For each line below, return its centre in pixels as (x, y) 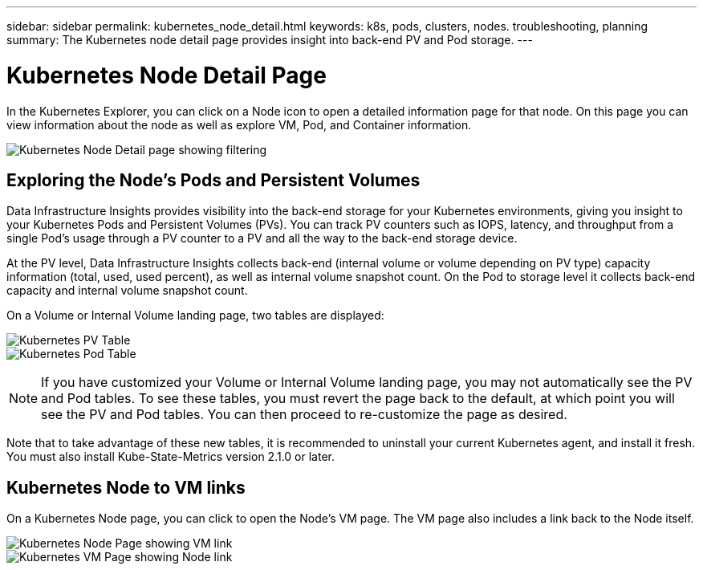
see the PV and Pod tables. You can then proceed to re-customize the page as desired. (304, 415)
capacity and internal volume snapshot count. (127, 291)
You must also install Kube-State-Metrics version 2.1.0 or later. (171, 457)
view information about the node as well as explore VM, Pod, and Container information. (239, 124)
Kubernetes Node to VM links (126, 487)
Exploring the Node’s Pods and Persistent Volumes (213, 180)
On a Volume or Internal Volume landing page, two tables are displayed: (195, 316)
